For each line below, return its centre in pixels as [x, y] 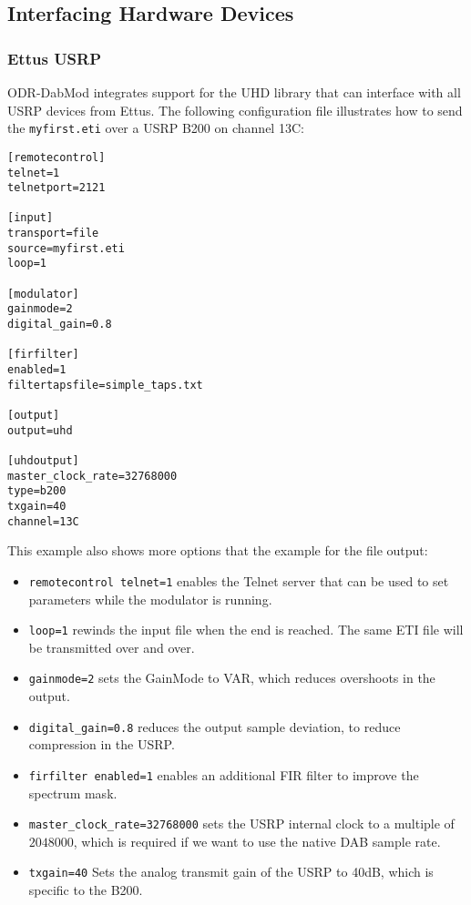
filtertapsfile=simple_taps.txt [105, 385]
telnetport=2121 [56, 188]
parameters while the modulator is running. [150, 599]
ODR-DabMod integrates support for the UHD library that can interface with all [234, 92]
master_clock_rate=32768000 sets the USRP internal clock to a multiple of [241, 824]
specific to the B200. [86, 890]
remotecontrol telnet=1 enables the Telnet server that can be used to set [239, 580]
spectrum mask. [73, 793]
